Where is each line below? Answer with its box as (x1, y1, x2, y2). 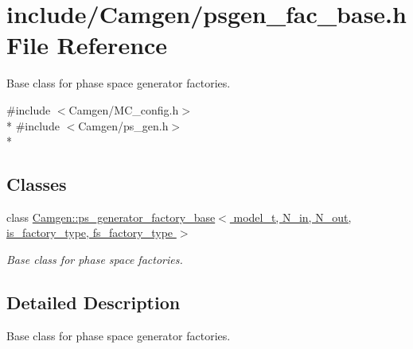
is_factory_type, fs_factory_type (6, 224, 173, 241)
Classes (6, 172, 67, 196)
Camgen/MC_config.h (68, 101, 179, 118)
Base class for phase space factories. (6, 251, 183, 268)
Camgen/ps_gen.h (78, 117, 169, 134)
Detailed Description (6, 290, 181, 315)
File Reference (6, 29, 168, 61)
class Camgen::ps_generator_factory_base (6, 208, 216, 225)
